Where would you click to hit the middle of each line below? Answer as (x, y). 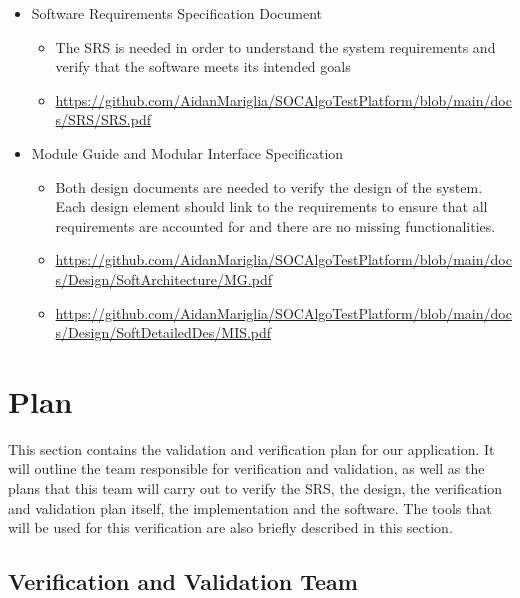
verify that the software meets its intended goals (203, 66)
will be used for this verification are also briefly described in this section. (230, 527)
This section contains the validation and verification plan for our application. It (251, 448)
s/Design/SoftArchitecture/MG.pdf (163, 278)
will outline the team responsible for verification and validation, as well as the (246, 468)
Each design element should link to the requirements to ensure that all (271, 206)
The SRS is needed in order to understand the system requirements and (275, 46)
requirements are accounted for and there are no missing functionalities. (275, 225)
